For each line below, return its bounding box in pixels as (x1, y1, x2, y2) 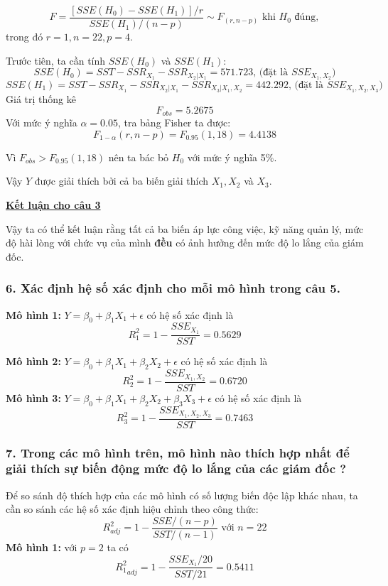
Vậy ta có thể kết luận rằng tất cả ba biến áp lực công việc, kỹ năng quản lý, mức (6, 221, 364, 236)
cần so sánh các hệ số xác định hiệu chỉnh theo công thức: (6, 501, 259, 516)
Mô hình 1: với (6, 540, 77, 555)
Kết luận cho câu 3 (6, 197, 101, 212)
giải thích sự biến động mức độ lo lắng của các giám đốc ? (6, 460, 347, 477)
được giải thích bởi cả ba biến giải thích (34, 173, 209, 188)
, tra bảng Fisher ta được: (117, 115, 231, 130)
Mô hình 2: (6, 354, 61, 369)
